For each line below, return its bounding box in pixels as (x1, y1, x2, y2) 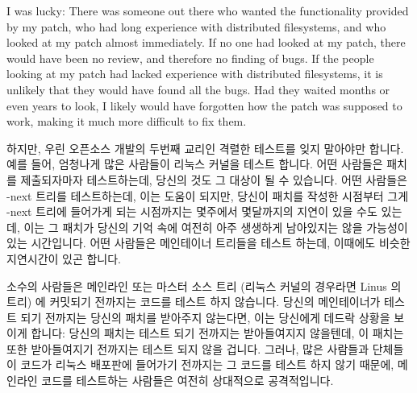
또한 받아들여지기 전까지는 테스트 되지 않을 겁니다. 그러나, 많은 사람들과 (6, 340, 369, 357)
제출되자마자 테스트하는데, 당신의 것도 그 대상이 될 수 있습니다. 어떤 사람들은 (20, 171, 407, 188)
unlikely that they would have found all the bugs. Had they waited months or (6, 81, 390, 97)
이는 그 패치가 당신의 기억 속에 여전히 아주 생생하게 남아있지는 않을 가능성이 (23, 218, 408, 235)
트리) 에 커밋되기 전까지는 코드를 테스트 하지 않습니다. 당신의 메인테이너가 (6, 293, 381, 310)
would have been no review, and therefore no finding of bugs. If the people (6, 49, 374, 66)
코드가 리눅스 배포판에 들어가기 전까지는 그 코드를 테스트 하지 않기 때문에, (20, 356, 394, 373)
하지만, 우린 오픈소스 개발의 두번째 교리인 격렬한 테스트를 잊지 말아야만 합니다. (6, 139, 404, 156)
